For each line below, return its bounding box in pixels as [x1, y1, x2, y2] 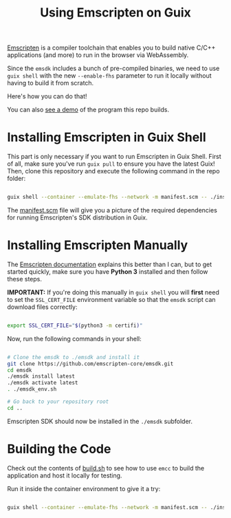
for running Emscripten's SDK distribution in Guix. [7, 213, 148, 222]
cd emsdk [7, 367, 32, 374]
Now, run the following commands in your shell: [7, 334, 142, 343]
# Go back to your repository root [7, 398, 109, 405]
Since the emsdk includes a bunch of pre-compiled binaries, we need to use [7, 64, 220, 73]
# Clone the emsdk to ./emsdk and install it [7, 354, 140, 360]
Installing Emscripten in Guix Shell [7, 129, 206, 145]
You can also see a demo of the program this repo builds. [7, 105, 170, 114]
